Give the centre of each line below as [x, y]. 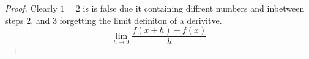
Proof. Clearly [31, 8]
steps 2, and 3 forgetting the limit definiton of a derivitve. [114, 20]
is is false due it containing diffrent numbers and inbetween [194, 8]
